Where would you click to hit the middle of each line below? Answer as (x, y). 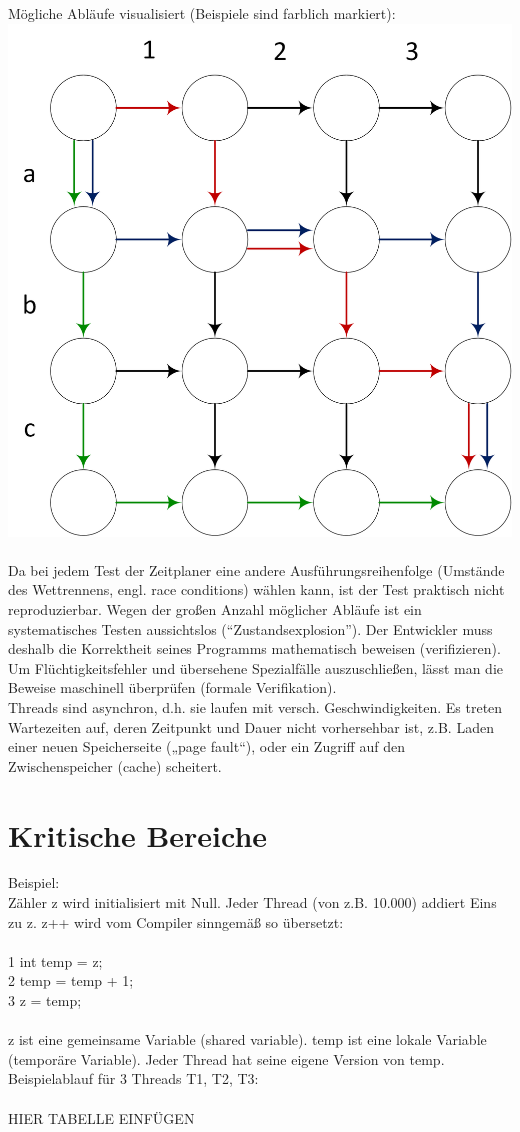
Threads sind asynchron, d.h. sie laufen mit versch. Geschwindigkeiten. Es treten (255, 706)
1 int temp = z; (55, 960)
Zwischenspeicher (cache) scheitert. (115, 765)
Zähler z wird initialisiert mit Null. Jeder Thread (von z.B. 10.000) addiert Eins (252, 902)
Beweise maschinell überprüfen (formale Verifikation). (172, 687)
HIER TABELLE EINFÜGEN (101, 1117)
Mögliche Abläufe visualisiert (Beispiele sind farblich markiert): (202, 13)
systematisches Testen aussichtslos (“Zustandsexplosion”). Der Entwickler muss (250, 628)
